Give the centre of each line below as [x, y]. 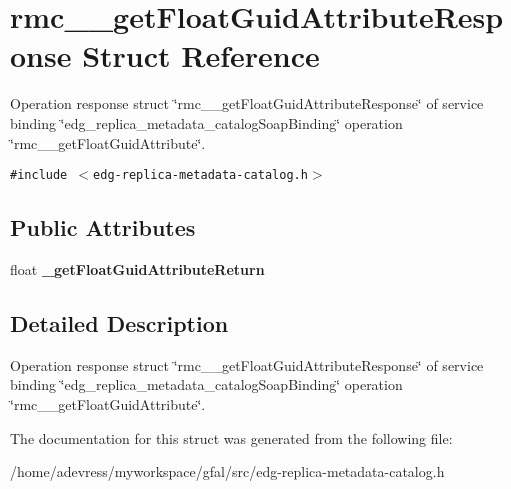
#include [39, 175]
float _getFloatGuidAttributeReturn [137, 268]
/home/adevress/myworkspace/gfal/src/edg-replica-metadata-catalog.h [227, 471]
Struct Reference [201, 55]
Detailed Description [119, 322]
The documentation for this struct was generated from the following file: [231, 437]
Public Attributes [103, 227]
